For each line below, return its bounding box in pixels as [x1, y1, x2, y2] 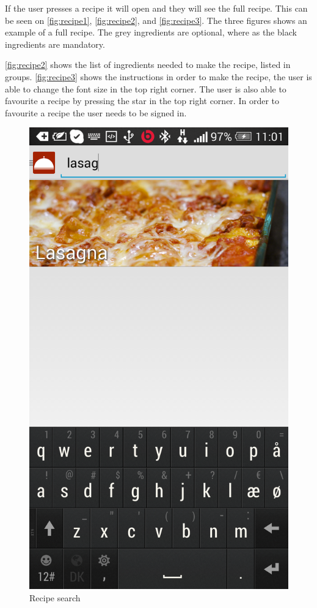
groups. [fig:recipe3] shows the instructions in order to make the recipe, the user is [5, 70, 312, 83]
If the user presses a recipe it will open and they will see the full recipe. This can [5, 2, 308, 14]
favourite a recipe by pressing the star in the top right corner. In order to [5, 94, 279, 107]
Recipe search [29, 591, 81, 604]
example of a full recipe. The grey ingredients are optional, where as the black [5, 26, 297, 39]
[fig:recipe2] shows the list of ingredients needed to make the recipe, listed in [5, 58, 291, 71]
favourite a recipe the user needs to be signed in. [5, 106, 187, 119]
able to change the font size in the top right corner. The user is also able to [5, 82, 286, 95]
